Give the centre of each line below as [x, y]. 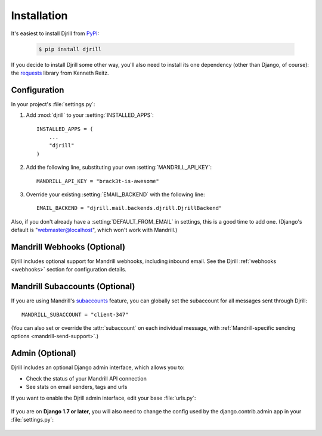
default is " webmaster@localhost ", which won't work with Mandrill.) [94, 230]
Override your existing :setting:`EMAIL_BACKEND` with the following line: [115, 194]
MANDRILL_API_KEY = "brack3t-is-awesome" [98, 181]
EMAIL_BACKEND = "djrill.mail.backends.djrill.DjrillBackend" [129, 208]
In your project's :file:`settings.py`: [53, 104]
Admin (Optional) [44, 353]
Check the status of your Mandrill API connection [86, 378]
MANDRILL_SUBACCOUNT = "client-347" [75, 314]
